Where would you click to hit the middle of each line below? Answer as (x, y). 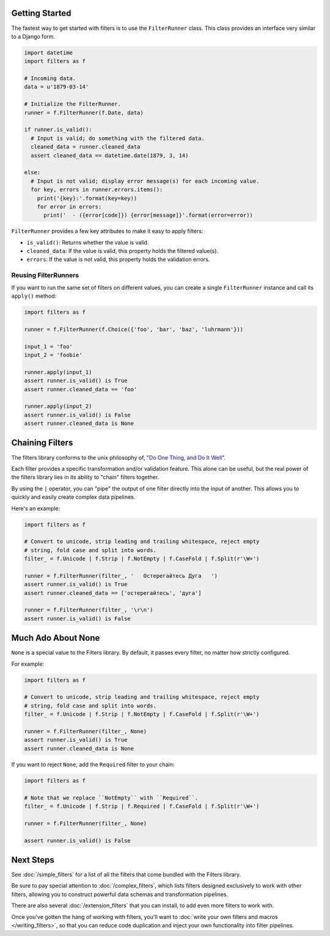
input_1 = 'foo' (49, 346)
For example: (28, 664)
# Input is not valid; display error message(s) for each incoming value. (145, 181)
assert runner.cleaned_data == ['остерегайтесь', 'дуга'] (113, 593)
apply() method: (34, 296)
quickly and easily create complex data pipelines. (73, 497)
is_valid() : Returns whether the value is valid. (88, 242)
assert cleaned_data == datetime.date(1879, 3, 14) (110, 155)
